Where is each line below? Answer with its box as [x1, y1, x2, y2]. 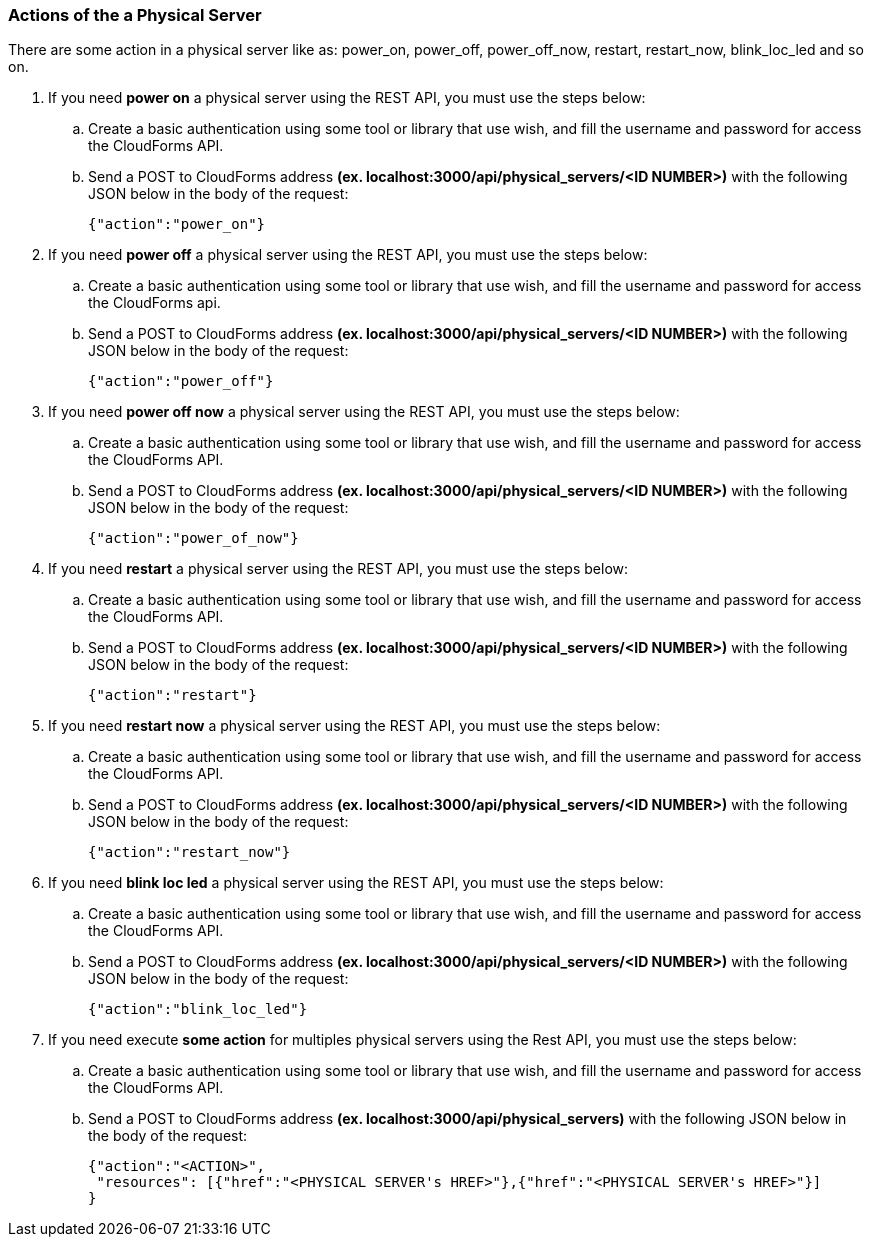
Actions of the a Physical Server [8, 5, 262, 25]
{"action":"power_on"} [88, 216, 266, 233]
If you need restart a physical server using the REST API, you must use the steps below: [48, 560, 629, 578]
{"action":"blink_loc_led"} [88, 1001, 308, 1018]
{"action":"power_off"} [88, 373, 274, 390]
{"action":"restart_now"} [88, 844, 291, 861]
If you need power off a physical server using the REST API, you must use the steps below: [48, 246, 648, 264]
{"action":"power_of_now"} [88, 530, 299, 547]
